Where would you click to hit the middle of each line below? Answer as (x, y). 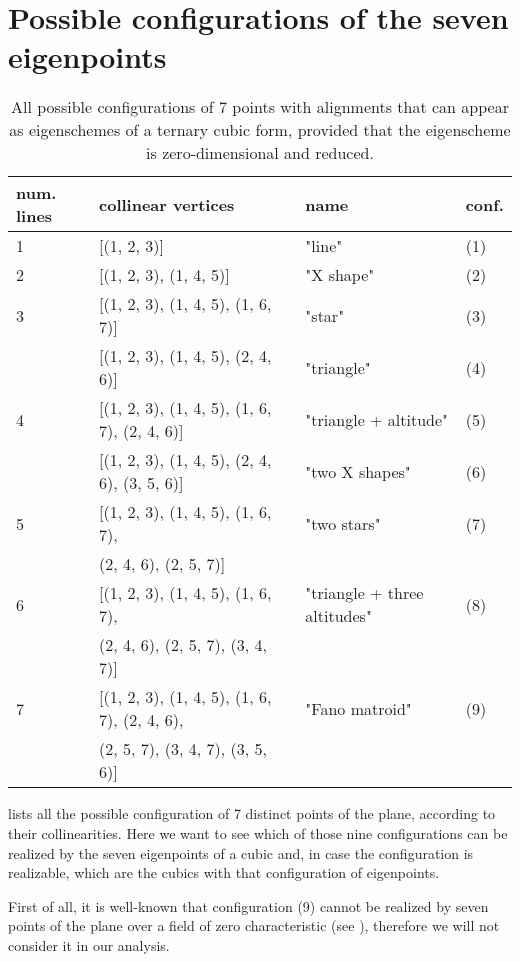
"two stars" (343, 523)
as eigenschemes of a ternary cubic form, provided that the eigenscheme (260, 130)
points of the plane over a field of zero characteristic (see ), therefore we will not (254, 925)
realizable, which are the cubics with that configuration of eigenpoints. (224, 872)
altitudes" (338, 616)
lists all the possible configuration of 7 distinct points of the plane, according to (252, 813)
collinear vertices (167, 204)
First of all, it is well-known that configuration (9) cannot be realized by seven (248, 905)
